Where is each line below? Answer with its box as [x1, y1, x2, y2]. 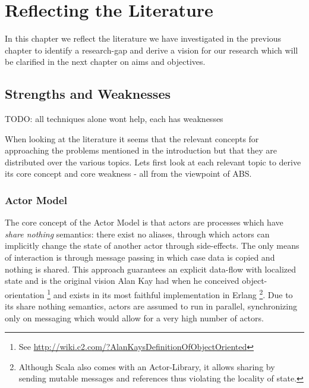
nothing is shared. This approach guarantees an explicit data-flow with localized [5, 262, 297, 275]
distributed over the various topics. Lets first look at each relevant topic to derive [5, 155, 301, 168]
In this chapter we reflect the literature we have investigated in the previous [5, 32, 282, 45]
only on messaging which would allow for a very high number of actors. [5, 311, 264, 324]
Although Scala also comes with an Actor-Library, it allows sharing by [18, 360, 275, 373]
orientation [5, 288, 45, 301]
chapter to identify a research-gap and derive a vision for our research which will [5, 43, 298, 56]
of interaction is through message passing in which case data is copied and [5, 251, 275, 264]
